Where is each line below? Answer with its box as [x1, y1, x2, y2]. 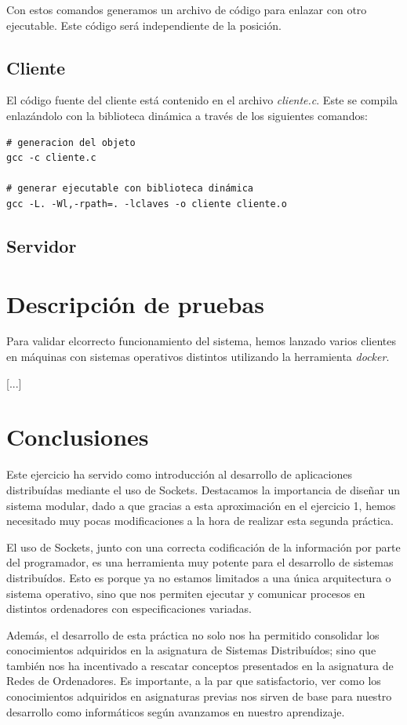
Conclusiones [6, 421, 149, 453]
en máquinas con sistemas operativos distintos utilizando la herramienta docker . [6, 348, 390, 365]
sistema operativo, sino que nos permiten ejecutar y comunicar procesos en [6, 585, 365, 601]
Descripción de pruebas [6, 287, 264, 319]
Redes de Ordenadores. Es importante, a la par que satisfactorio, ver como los [6, 672, 381, 689]
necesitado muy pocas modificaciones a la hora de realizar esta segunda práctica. [6, 512, 394, 529]
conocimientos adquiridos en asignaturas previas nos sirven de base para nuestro [6, 688, 392, 705]
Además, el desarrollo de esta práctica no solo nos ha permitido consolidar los [6, 626, 380, 643]
